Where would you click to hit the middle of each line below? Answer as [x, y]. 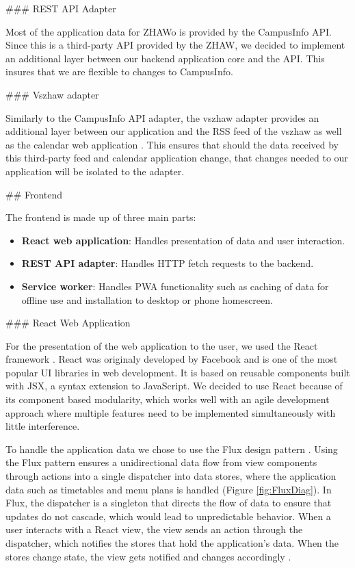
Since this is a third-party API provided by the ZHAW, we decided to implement [175, 45]
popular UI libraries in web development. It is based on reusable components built [178, 372]
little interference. [43, 426]
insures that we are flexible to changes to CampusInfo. [119, 72]
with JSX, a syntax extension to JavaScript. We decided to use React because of [174, 386]
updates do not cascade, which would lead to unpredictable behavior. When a [168, 516]
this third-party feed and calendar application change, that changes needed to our [177, 158]
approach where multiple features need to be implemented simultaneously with [171, 412]
